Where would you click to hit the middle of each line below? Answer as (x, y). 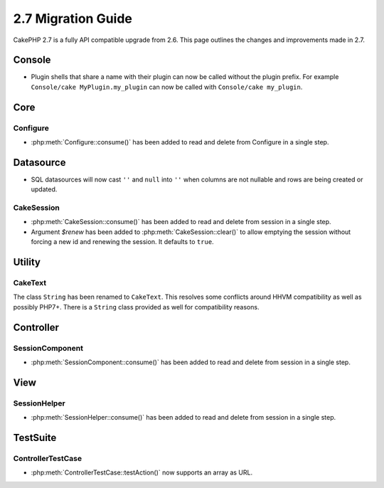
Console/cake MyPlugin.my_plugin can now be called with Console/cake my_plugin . (167, 87)
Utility (27, 262)
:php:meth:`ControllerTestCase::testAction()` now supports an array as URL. (142, 472)
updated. (44, 189)
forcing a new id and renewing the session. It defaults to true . (122, 242)
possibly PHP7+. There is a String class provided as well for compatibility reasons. (136, 307)
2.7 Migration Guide (73, 18)
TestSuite (35, 437)
